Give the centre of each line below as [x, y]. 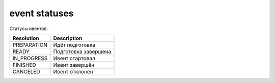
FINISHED [24, 65]
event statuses [42, 13]
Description [68, 38]
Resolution [26, 38]
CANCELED [26, 71]
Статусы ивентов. [29, 29]
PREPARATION [30, 45]
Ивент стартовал [74, 58]
